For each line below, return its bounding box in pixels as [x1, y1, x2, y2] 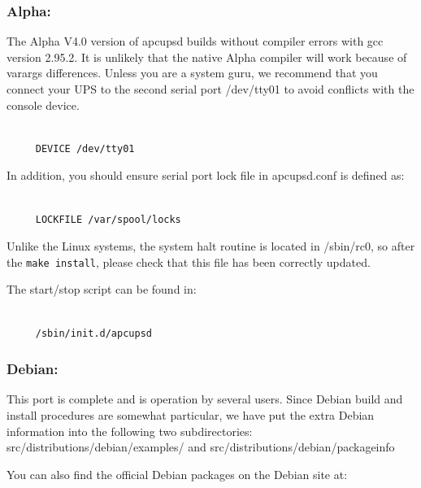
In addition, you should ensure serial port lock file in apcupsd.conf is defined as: [7, 167, 405, 184]
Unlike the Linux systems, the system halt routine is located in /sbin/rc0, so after [7, 237, 415, 255]
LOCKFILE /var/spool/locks [35, 213, 181, 225]
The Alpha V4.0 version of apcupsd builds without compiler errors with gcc [7, 33, 384, 50]
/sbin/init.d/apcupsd [35, 327, 152, 339]
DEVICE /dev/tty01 [35, 142, 135, 155]
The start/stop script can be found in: [7, 281, 197, 298]
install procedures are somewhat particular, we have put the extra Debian [7, 407, 375, 423]
